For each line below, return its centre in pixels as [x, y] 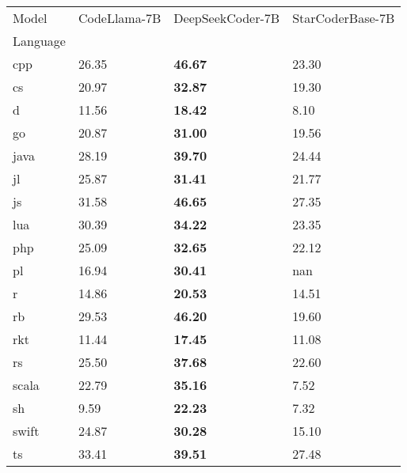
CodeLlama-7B [120, 18]
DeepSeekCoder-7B [227, 18]
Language [39, 41]
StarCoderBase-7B [344, 18]
